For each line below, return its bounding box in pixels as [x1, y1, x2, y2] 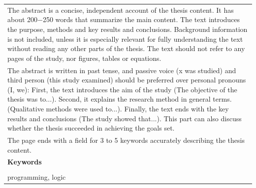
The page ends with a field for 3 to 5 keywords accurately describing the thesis [7, 134, 245, 145]
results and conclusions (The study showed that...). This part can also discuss [7, 113, 242, 123]
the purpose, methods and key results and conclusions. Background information [7, 24, 248, 34]
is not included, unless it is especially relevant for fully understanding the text [7, 33, 243, 44]
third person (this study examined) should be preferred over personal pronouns [7, 75, 246, 85]
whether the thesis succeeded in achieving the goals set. [7, 123, 175, 133]
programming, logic [7, 171, 66, 182]
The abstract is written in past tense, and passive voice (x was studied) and [7, 65, 236, 75]
